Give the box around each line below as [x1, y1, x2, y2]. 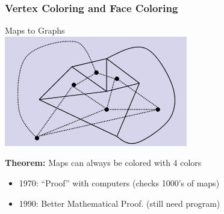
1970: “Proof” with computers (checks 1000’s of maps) [19, 176, 220, 189]
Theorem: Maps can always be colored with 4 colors [5, 156, 202, 169]
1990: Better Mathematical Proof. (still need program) [19, 197, 220, 209]
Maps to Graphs [5, 24, 65, 37]
